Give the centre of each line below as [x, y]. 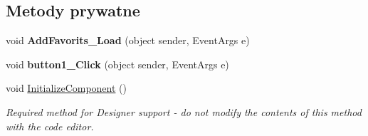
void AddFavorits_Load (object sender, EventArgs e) [128, 40]
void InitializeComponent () [66, 88]
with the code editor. [50, 126]
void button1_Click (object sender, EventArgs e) [117, 64]
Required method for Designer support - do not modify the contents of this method [184, 111]
